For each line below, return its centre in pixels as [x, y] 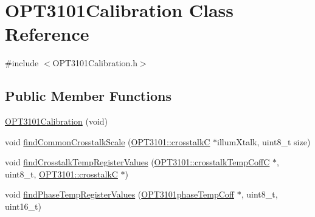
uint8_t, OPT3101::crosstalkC [61, 174]
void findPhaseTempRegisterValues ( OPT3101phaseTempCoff [120, 194]
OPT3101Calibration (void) [57, 121]
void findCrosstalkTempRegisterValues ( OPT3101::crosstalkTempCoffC [137, 162]
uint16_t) [23, 206]
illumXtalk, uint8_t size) [264, 141]
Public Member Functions [88, 96]
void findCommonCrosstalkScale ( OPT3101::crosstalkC [108, 141]
